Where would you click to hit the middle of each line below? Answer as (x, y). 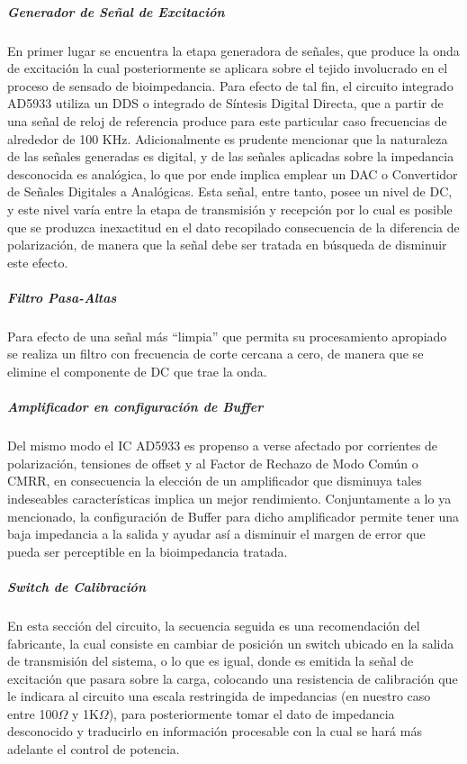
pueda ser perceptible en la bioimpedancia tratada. (148, 551)
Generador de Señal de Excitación (116, 11)
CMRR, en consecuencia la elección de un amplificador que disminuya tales (215, 481)
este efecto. (38, 262)
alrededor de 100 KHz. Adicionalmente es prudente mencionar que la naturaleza (228, 138)
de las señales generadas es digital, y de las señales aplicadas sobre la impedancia (231, 156)
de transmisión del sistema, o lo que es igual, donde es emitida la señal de (211, 661)
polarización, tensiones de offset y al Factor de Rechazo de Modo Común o (213, 463)
